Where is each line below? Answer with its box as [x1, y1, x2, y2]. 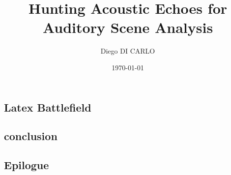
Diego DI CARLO [100, 46, 155, 56]
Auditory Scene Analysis [42, 17, 213, 37]
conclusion [4, 128, 58, 144]
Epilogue [4, 157, 49, 173]
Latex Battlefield [4, 99, 91, 115]
